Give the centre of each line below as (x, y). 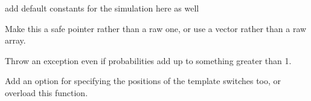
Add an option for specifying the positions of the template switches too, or (143, 81)
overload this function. (46, 92)
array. (15, 40)
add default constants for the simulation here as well (102, 8)
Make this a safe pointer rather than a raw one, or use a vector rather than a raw (156, 28)
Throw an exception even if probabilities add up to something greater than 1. (148, 60)
